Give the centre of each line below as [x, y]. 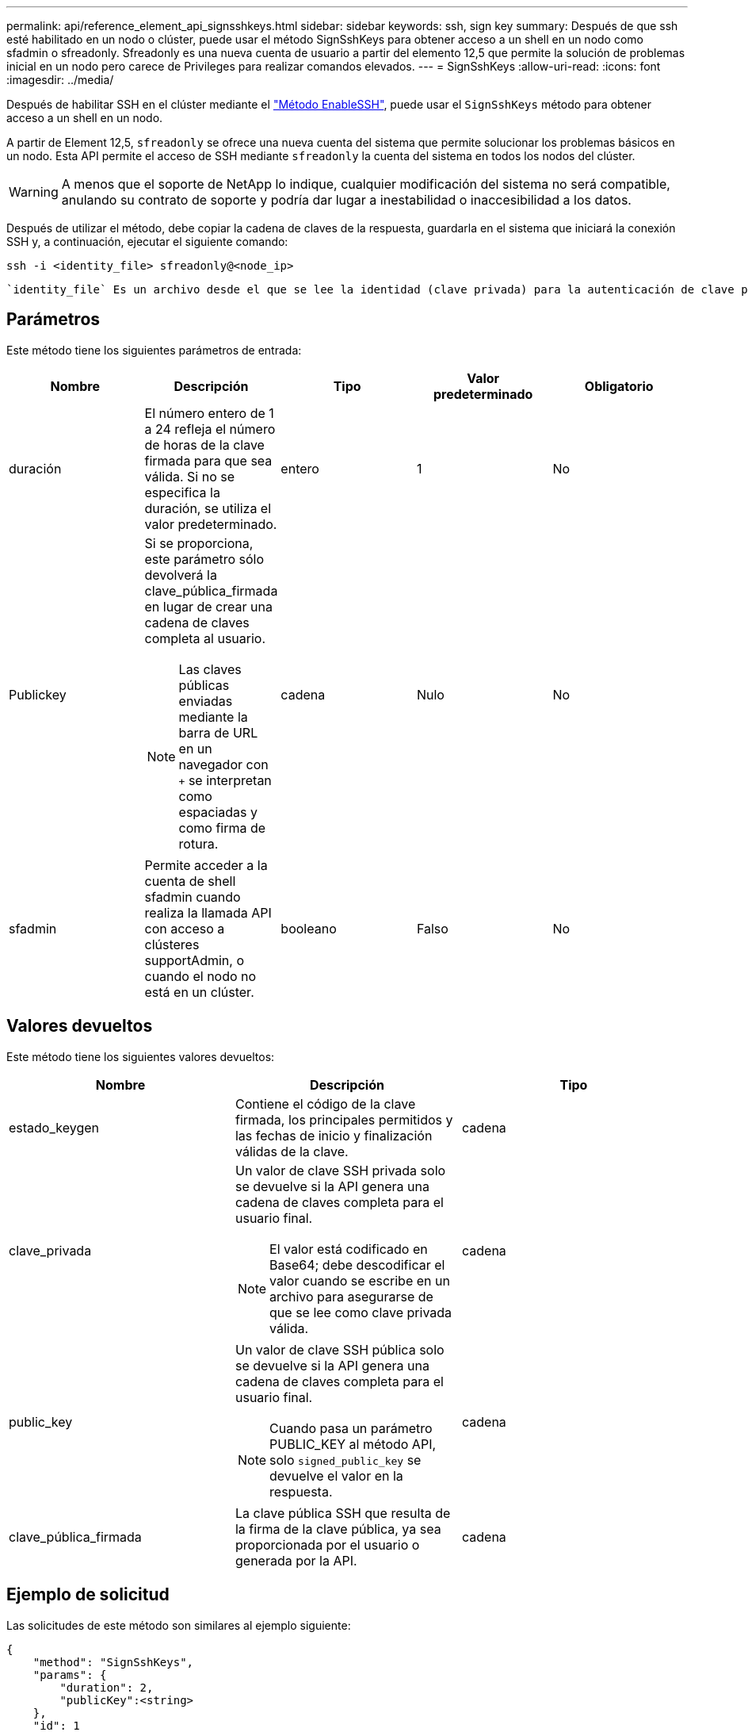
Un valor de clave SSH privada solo [340, 1170]
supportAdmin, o [194, 960]
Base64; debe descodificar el [357, 1265]
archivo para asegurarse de [351, 1296]
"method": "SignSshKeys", [113, 1662]
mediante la [213, 717]
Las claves [210, 669]
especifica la [182, 492]
